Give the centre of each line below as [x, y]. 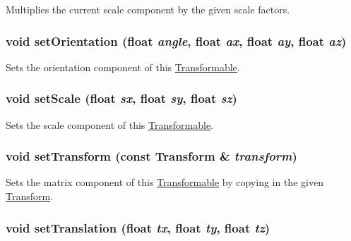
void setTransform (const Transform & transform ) [151, 156]
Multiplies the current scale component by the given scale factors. [148, 9]
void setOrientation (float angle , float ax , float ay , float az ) [176, 41]
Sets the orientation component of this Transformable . [123, 67]
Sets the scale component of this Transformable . [110, 124]
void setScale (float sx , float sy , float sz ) [121, 98]
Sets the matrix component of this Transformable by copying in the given [165, 182]
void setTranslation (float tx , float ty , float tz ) [138, 227]
